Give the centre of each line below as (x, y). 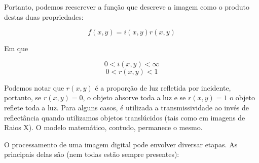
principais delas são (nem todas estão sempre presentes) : (92, 154)
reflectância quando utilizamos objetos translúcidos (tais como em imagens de (125, 117)
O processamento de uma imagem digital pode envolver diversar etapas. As (121, 144)
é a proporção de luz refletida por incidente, (163, 87)
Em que (16, 48)
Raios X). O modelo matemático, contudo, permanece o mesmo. (103, 127)
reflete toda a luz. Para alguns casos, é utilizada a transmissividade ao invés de (127, 107)
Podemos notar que (34, 87)
